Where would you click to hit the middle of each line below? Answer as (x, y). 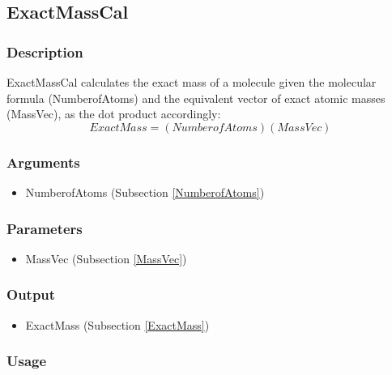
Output (31, 294)
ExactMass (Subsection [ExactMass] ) (117, 324)
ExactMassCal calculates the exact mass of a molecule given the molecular (192, 82)
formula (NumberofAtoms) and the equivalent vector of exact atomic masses (196, 98)
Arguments (43, 162)
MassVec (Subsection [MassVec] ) (106, 258)
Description (45, 51)
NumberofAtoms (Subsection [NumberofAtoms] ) (145, 192)
